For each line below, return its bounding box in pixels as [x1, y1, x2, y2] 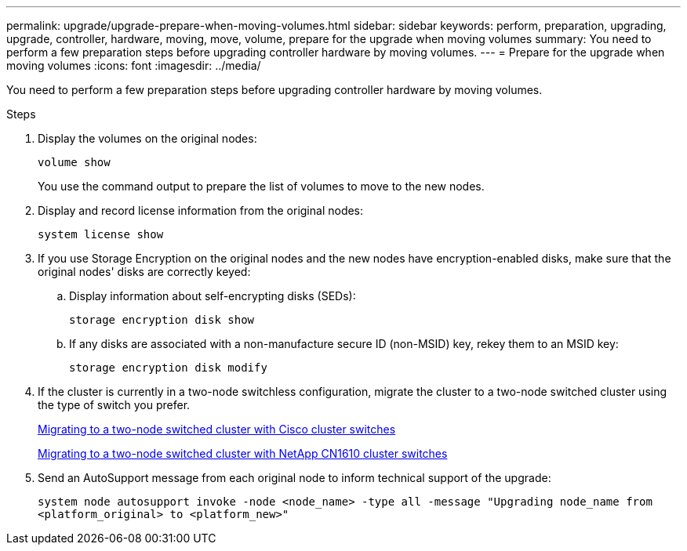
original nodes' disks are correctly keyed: [38, 265, 251, 278]
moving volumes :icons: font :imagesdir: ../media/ [6, 59, 261, 72]
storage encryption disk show [69, 314, 255, 326]
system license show [38, 228, 164, 241]
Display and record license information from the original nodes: [38, 204, 364, 217]
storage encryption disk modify [69, 361, 267, 374]
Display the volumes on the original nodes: [38, 132, 257, 145]
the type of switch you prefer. [38, 398, 191, 411]
